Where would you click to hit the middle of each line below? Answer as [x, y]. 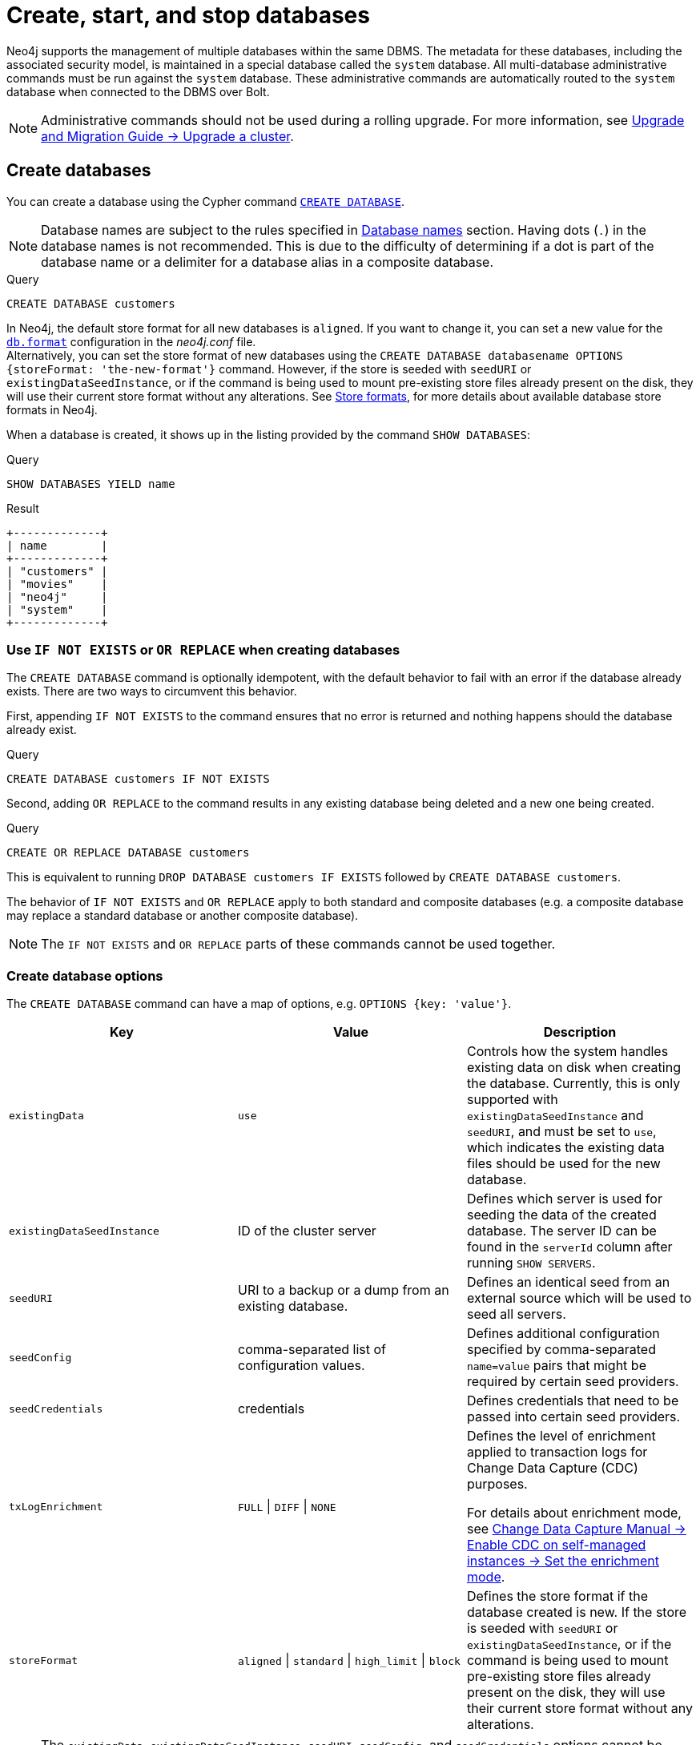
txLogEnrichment [56, 1506]
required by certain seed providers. [573, 1382]
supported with [512, 1100]
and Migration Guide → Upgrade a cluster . [167, 136]
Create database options [85, 975]
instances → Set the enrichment [563, 1561]
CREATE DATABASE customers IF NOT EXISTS [138, 779]
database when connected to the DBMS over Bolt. [138, 91]
